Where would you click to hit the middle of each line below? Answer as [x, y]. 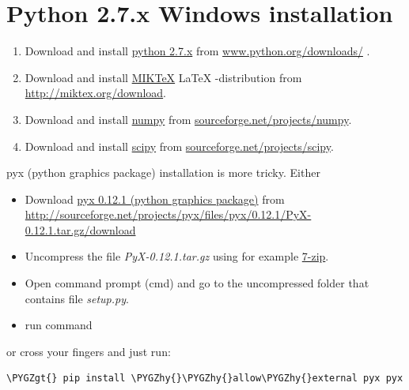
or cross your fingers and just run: [89, 351]
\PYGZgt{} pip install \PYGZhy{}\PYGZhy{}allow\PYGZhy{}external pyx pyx [205, 379]
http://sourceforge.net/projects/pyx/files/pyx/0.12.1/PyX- [168, 214]
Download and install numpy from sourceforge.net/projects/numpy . [188, 119]
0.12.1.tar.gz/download [80, 229]
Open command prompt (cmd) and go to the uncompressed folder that [197, 283]
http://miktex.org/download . [96, 93]
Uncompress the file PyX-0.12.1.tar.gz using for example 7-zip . [177, 256]
